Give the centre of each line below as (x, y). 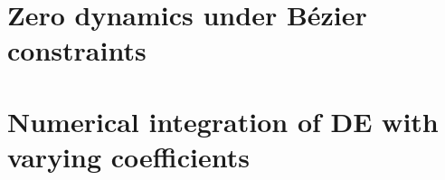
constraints (77, 50)
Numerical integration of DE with (223, 121)
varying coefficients (128, 156)
